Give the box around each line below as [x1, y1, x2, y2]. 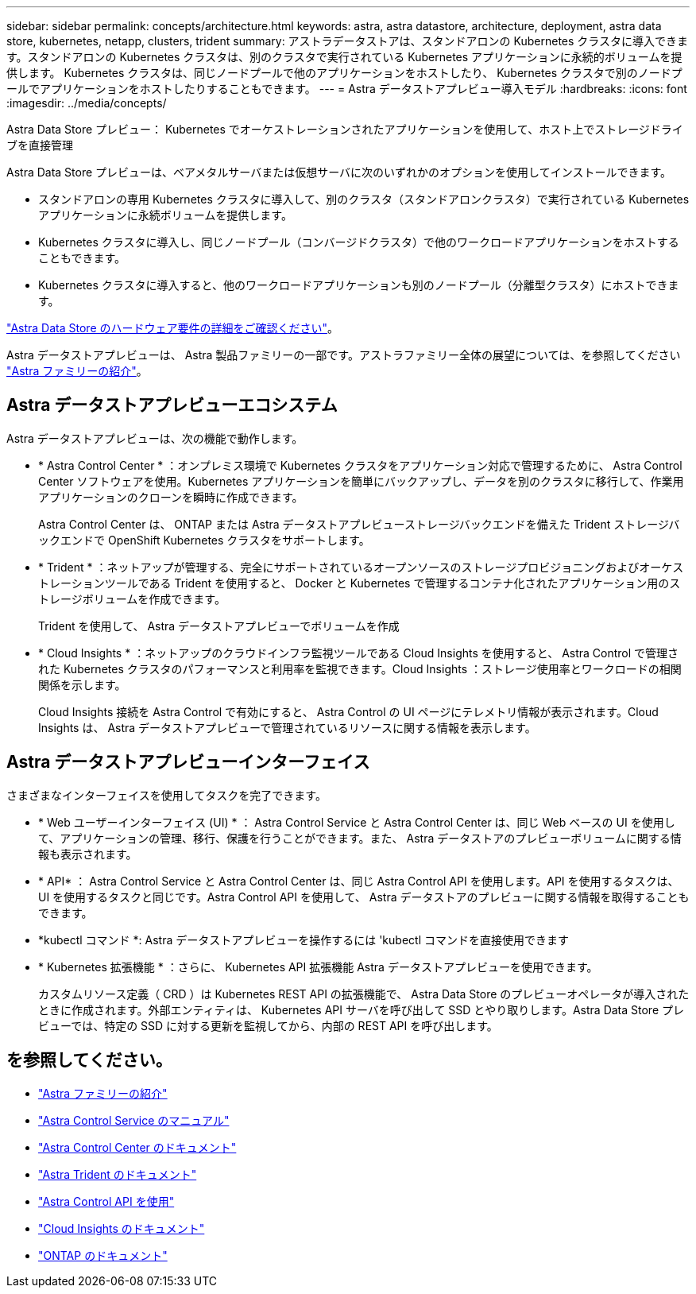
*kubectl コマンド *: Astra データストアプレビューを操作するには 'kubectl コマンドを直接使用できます [38, 932, 569, 947]
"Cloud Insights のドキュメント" [38, 1221, 205, 1235]
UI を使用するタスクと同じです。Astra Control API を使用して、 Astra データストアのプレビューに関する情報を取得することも [38, 889, 690, 904]
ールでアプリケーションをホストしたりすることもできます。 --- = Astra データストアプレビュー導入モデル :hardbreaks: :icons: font [6, 82, 687, 95]
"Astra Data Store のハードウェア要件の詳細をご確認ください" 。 [6, 321, 339, 335]
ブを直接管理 [6, 138, 73, 152]
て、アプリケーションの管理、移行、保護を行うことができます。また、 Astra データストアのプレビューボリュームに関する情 [38, 831, 682, 845]
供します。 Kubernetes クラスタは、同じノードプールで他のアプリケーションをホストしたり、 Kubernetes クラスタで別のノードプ [6, 66, 682, 79]
